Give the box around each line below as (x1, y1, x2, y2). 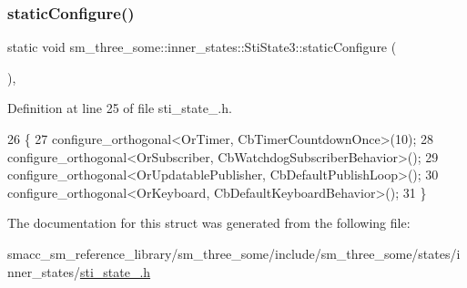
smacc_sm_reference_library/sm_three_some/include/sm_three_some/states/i (7, 243, 461, 262)
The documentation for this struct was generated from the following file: (7, 213, 411, 232)
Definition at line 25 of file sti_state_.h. (7, 98, 232, 118)
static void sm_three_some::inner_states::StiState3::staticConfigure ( (7, 37, 397, 57)
